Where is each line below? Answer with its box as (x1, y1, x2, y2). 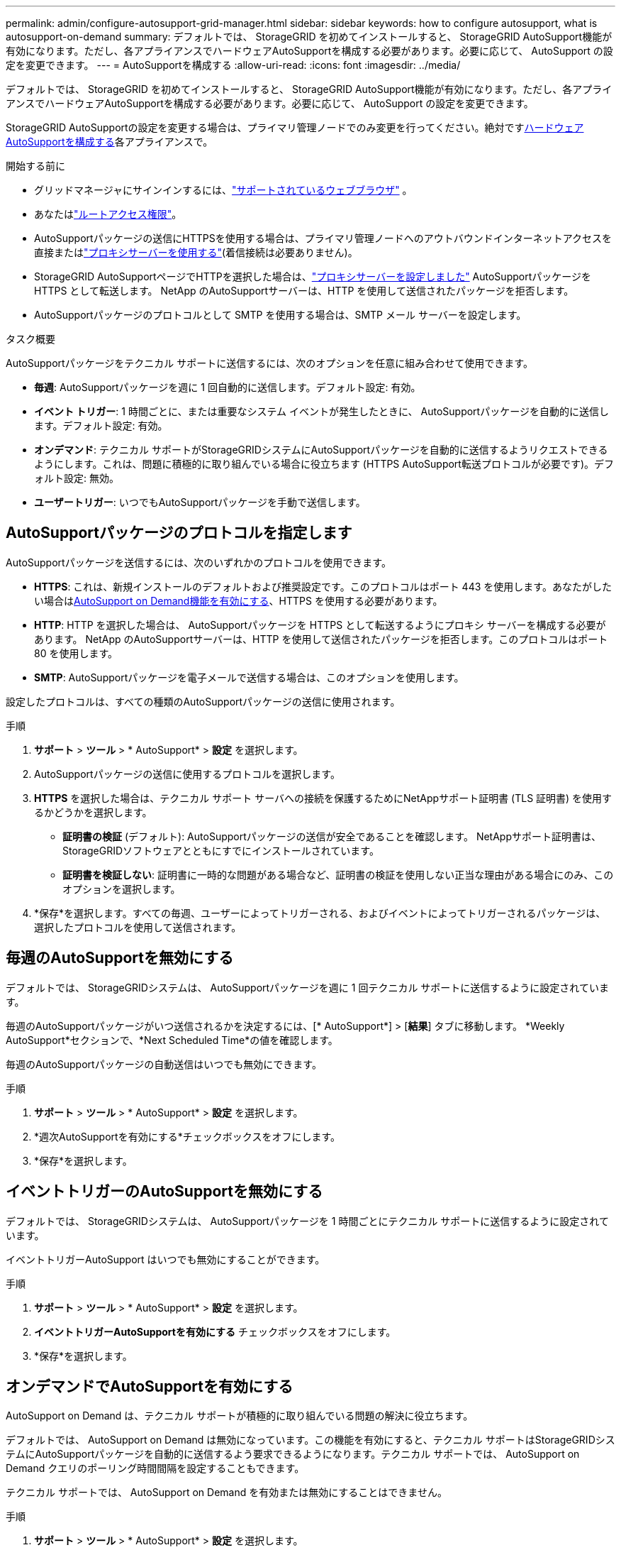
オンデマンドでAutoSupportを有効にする (6, 1377, 293, 1395)
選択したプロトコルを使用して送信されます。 (34, 920, 242, 933)
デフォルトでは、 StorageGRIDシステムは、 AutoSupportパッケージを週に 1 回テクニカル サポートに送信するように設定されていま (6, 981, 609, 994)
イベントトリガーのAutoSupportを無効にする (6, 1182, 323, 1201)
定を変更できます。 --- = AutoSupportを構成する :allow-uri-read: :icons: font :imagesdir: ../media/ (6, 59, 461, 71)
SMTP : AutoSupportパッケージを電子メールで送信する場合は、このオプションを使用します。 (34, 671, 464, 683)
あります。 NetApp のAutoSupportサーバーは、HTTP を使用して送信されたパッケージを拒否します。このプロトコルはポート (34, 632, 608, 645)
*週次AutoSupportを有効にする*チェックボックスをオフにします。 (34, 1130, 340, 1143)
